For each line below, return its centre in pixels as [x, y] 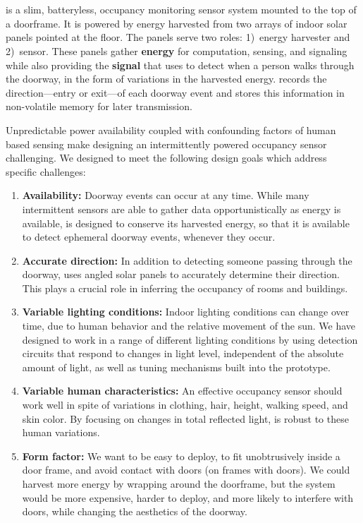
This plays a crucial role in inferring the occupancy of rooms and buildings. [185, 288]
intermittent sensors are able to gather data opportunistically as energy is [181, 209]
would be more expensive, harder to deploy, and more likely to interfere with [188, 497]
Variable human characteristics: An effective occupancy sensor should [182, 391]
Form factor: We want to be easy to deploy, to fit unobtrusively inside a [181, 456]
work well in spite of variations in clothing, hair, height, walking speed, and [185, 405]
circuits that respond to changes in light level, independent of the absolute [183, 353]
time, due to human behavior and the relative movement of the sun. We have [189, 326]
